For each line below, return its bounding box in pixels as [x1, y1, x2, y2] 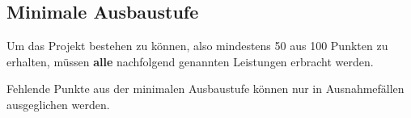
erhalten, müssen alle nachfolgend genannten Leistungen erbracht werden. [6, 53, 374, 70]
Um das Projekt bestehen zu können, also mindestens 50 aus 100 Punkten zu [6, 37, 388, 54]
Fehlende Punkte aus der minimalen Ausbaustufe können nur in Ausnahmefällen [6, 80, 405, 97]
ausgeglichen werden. [6, 95, 110, 112]
